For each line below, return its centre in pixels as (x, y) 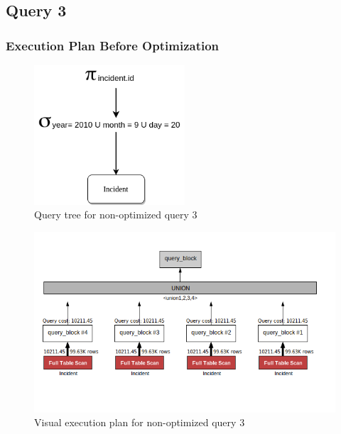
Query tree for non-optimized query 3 (116, 215)
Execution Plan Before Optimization (113, 45)
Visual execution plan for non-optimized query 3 (140, 422)
